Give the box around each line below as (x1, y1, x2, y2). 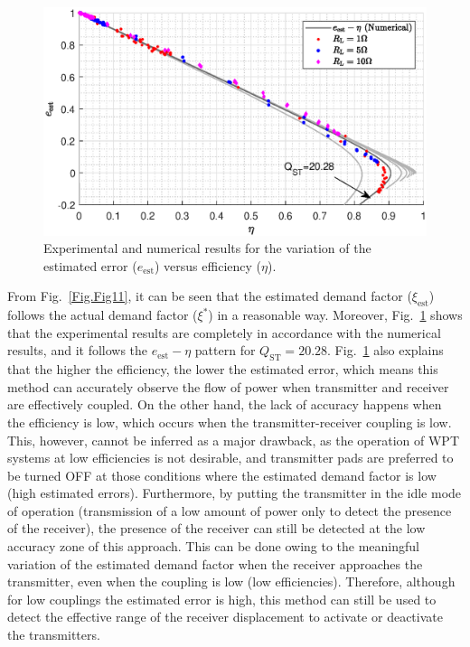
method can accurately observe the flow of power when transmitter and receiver (7, 377, 449, 396)
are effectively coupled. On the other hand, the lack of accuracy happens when (7, 395, 442, 414)
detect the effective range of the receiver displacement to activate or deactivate (7, 607, 443, 626)
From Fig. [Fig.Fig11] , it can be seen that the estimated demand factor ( (7, 286, 412, 305)
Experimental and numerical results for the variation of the (43, 239, 371, 258)
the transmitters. (7, 625, 100, 644)
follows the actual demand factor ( (7, 305, 198, 324)
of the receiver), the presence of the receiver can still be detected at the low (7, 519, 426, 538)
